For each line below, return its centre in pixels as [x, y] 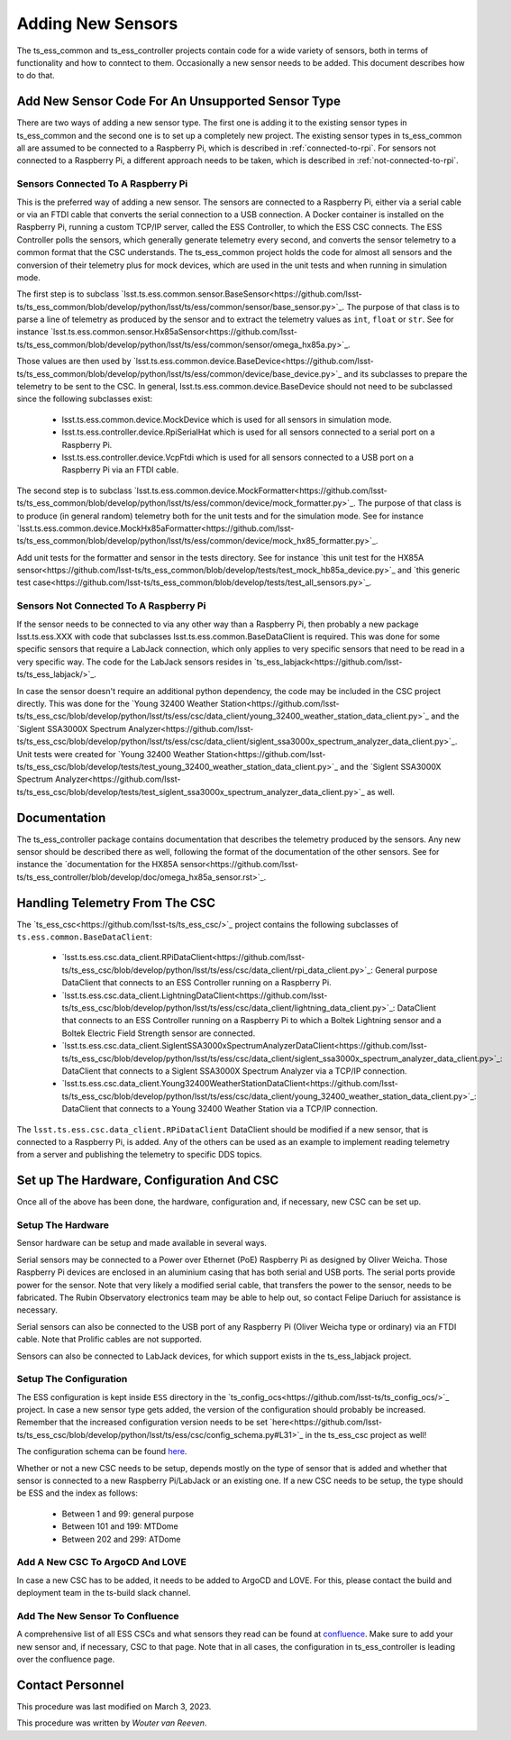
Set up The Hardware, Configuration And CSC [148, 1181]
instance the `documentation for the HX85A [98, 865]
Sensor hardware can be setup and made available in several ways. [142, 1243]
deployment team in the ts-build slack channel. [104, 1593]
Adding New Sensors [97, 23]
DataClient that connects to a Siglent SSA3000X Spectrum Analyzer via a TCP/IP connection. [234, 1071]
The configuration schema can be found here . [102, 1452]
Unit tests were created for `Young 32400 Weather [111, 754]
